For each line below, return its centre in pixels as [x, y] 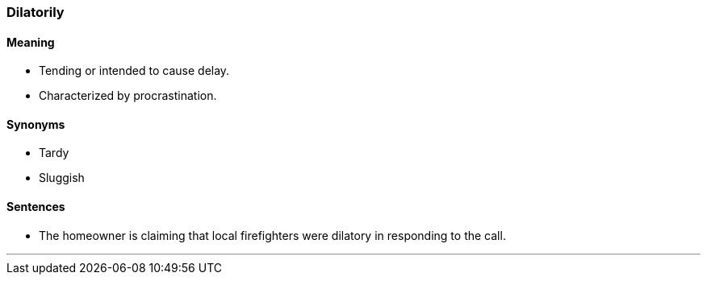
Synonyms [36, 124]
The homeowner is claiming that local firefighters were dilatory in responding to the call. [272, 235]
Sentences [36, 207]
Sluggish [62, 178]
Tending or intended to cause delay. [134, 71]
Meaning [31, 42]
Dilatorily [36, 12]
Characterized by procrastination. [128, 96]
